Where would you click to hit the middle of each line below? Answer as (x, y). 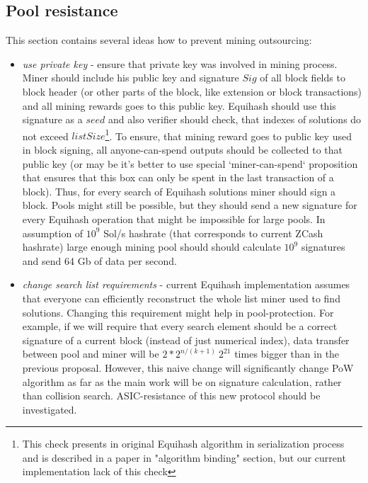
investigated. (50, 409)
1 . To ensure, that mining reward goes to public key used (228, 135)
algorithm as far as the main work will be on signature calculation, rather (182, 381)
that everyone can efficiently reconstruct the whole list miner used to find (181, 298)
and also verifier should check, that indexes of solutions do (235, 119)
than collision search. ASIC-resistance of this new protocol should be (171, 396)
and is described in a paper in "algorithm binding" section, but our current (184, 457)
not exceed (45, 136)
